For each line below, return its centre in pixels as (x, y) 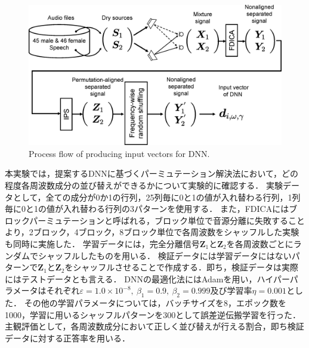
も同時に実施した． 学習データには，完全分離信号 (102, 243)
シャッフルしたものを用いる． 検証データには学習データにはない (165, 255)
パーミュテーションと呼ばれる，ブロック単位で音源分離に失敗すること (167, 220)
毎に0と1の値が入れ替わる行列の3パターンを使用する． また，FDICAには (147, 209)
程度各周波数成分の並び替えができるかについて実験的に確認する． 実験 (144, 185)
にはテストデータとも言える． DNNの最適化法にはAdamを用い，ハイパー (147, 278)
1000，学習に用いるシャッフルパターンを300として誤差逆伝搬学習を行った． (153, 314)
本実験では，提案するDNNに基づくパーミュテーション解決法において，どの (152, 173)
